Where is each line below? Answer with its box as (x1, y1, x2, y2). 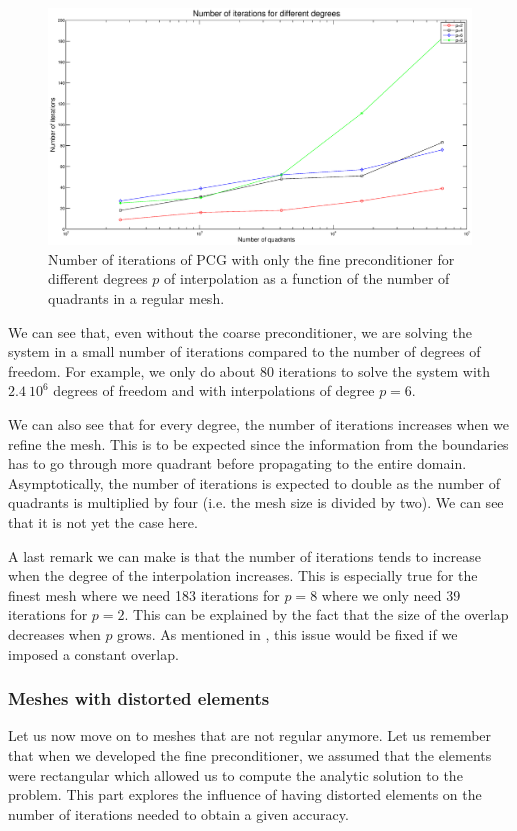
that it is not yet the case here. (8, 511, 198, 532)
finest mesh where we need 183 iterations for (8, 584, 280, 605)
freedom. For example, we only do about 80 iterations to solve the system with (8, 360, 491, 381)
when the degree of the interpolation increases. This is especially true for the (8, 565, 478, 586)
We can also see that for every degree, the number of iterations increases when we (8, 414, 510, 434)
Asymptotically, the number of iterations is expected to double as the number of (8, 472, 500, 493)
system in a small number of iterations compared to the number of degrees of (8, 341, 481, 362)
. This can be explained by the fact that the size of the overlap (124, 604, 509, 625)
